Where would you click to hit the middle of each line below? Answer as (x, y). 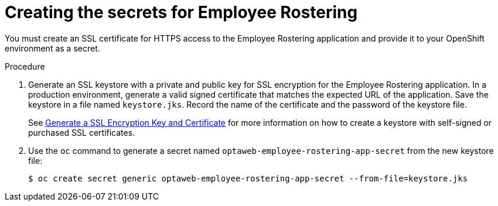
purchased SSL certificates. (82, 132)
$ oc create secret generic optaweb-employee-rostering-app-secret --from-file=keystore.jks (248, 178)
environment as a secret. (52, 48)
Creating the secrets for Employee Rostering (181, 12)
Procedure (25, 66)
